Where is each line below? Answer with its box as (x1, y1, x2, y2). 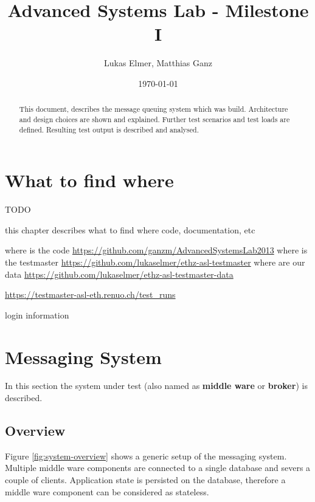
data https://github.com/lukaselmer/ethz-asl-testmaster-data (5, 267, 234, 280)
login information (5, 308, 69, 321)
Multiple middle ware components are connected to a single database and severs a (5, 461, 311, 474)
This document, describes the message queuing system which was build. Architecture (19, 104, 288, 114)
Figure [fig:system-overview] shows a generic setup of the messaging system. (5, 449, 287, 462)
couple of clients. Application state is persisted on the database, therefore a (5, 473, 286, 486)
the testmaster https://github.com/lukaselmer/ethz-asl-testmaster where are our (5, 255, 305, 268)
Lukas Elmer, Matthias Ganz (103, 57, 213, 69)
